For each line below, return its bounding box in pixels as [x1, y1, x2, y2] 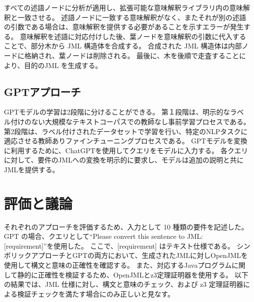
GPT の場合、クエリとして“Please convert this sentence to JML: [4, 231, 203, 241]
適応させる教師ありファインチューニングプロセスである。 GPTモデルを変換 [4, 136, 248, 146]
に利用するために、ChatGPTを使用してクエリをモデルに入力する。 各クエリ [4, 145, 248, 155]
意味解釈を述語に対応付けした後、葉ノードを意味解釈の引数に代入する [20, 31, 246, 41]
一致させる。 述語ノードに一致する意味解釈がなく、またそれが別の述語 [17, 12, 246, 22]
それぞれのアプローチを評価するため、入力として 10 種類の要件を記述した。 [4, 221, 248, 232]
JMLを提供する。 [4, 164, 59, 174]
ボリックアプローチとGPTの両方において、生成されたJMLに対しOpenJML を [4, 250, 248, 260]
